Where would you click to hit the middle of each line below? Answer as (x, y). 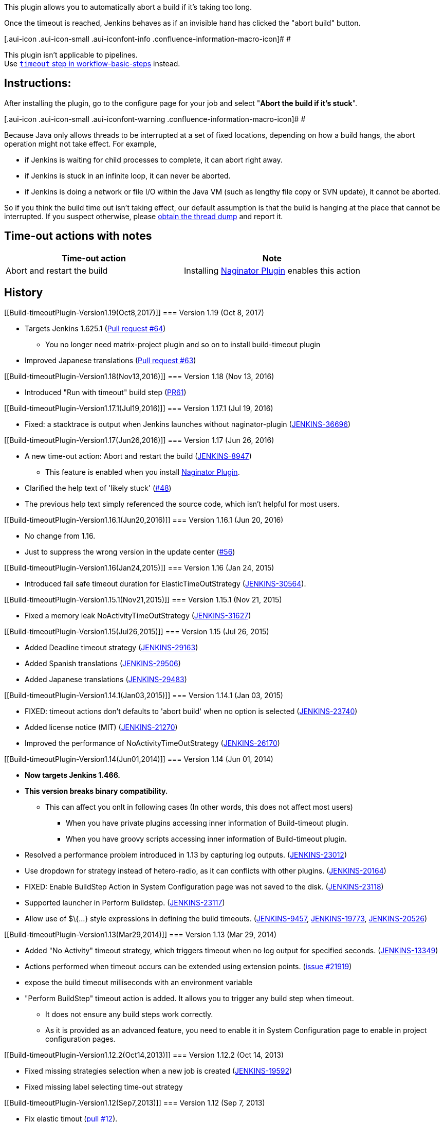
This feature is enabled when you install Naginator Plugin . (143, 472)
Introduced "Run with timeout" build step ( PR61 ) (106, 392)
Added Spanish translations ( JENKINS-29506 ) (103, 663)
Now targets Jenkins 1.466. (72, 775)
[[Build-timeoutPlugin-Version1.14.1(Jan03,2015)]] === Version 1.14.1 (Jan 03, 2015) (144, 695)
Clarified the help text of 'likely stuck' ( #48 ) (98, 488)
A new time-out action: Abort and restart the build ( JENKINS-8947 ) (138, 456)
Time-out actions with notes (78, 236)
